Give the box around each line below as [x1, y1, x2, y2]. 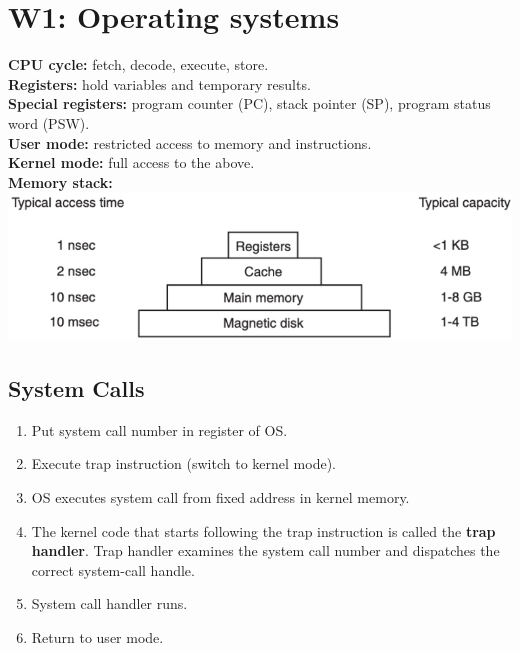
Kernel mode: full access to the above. [8, 152, 255, 173]
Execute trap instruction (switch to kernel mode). [31, 453, 336, 474]
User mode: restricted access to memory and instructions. [8, 132, 372, 153]
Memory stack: [8, 171, 113, 192]
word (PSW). [8, 112, 90, 133]
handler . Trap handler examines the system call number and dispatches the [31, 540, 500, 561]
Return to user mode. [31, 626, 164, 647]
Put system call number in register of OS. [31, 419, 288, 440]
